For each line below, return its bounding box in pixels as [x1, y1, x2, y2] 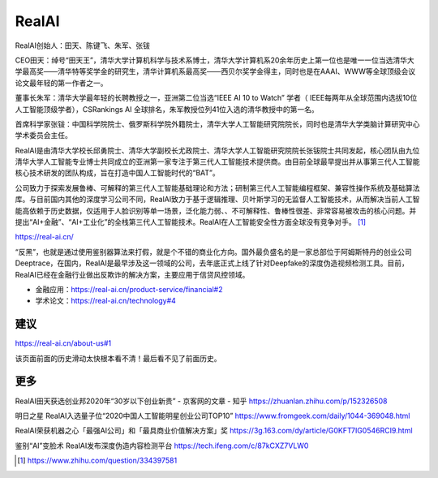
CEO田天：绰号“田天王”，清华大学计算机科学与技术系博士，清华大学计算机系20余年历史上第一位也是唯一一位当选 [15, 55, 393, 65]
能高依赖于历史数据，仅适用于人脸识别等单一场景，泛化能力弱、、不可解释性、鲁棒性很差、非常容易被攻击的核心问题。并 [15, 205, 417, 215]
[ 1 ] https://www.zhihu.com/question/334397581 [17, 455, 178, 466]
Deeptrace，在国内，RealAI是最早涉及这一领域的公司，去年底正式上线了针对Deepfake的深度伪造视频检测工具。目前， [15, 258, 409, 268]
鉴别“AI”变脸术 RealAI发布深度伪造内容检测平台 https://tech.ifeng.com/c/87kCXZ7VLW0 [15, 441, 309, 450]
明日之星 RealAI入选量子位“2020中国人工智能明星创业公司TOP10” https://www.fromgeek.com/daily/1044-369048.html [15, 411, 410, 420]
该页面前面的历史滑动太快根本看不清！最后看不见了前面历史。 [15, 353, 221, 363]
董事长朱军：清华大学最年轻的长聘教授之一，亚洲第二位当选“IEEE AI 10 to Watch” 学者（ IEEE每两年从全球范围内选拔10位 [15, 93, 418, 103]
